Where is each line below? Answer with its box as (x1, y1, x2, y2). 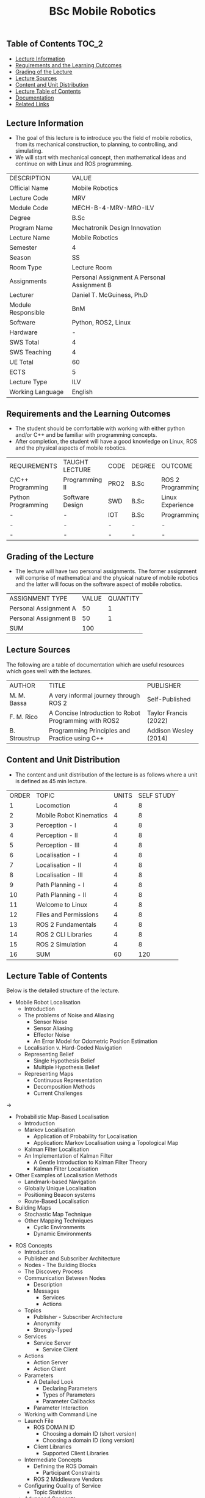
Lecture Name (9, 233, 50, 242)
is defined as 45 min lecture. (15, 777, 87, 784)
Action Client (33, 1365, 66, 1373)
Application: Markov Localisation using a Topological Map (33, 1139, 179, 1147)
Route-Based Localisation (24, 1197, 90, 1205)
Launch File (24, 1417, 54, 1425)
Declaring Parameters (42, 1385, 98, 1392)
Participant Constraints (42, 1469, 101, 1477)
